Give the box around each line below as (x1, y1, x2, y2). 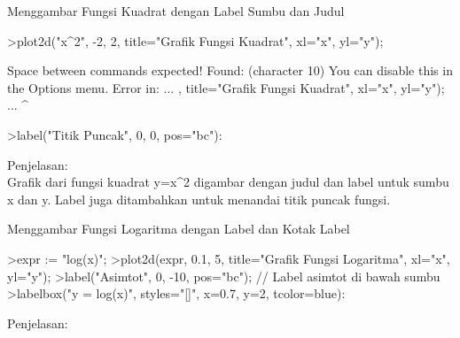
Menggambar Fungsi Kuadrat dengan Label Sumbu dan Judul (7, 2, 345, 19)
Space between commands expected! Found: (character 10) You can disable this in (7, 61, 453, 80)
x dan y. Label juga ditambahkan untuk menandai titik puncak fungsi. (7, 189, 391, 208)
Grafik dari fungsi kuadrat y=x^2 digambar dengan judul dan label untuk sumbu (7, 173, 449, 191)
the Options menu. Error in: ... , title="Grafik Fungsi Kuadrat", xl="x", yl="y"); (7, 78, 445, 96)
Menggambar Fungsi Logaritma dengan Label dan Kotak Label (7, 219, 350, 238)
